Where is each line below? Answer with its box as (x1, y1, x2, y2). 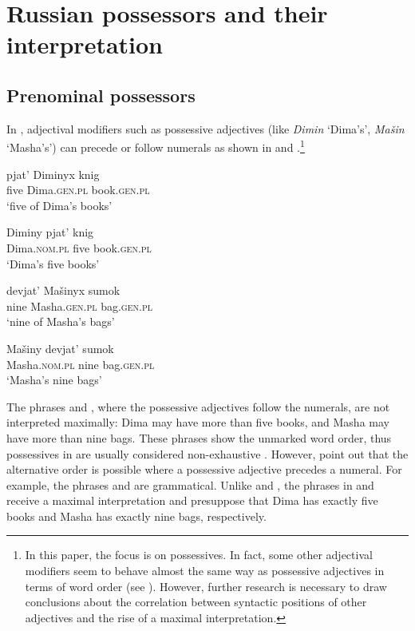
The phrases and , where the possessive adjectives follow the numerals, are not (6, 398, 390, 415)
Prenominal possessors (6, 82, 196, 107)
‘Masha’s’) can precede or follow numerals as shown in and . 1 (6, 137, 305, 156)
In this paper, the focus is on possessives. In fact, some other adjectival (25, 546, 373, 563)
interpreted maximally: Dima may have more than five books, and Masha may (6, 414, 389, 431)
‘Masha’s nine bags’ (6, 371, 102, 388)
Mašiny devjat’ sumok (6, 339, 114, 356)
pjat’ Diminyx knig (6, 165, 100, 182)
